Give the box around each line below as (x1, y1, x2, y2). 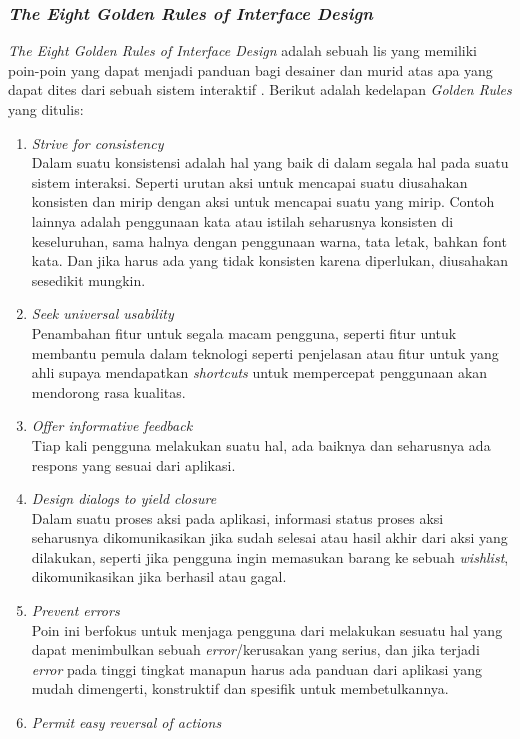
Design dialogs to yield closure (31, 488, 217, 509)
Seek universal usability (31, 303, 174, 324)
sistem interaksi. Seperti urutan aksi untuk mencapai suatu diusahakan (31, 171, 468, 192)
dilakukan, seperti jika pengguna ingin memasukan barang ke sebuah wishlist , (31, 546, 509, 567)
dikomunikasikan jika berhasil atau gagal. (31, 566, 287, 587)
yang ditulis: (8, 99, 84, 119)
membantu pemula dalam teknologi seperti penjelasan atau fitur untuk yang (31, 342, 499, 363)
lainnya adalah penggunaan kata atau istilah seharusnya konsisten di (31, 210, 454, 231)
